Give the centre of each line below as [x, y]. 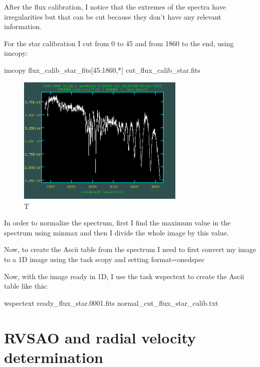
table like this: [26, 286]
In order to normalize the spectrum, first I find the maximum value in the [117, 223]
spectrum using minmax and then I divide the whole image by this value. [116, 232]
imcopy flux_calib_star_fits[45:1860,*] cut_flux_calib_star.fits [102, 70]
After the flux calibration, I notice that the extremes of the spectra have [115, 7]
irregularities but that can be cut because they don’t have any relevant [113, 16]
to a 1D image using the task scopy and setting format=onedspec [104, 259]
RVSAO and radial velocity [100, 337]
